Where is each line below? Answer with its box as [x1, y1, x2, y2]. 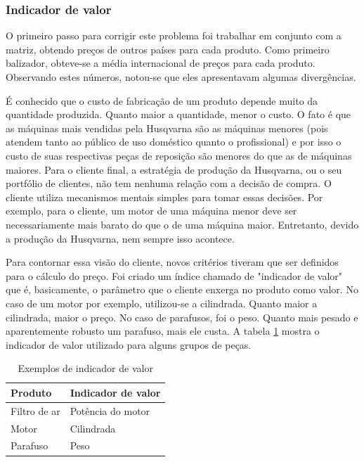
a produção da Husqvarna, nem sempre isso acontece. [6, 231, 235, 245]
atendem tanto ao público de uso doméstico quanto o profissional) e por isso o [6, 134, 342, 149]
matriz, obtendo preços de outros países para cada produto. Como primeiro [6, 41, 330, 56]
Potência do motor [70, 403, 150, 418]
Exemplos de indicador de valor [18, 361, 153, 376]
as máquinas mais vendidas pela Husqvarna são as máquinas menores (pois [6, 120, 328, 135]
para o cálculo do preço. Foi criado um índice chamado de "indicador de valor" [6, 268, 343, 283]
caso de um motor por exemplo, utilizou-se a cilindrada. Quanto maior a [6, 295, 318, 310]
